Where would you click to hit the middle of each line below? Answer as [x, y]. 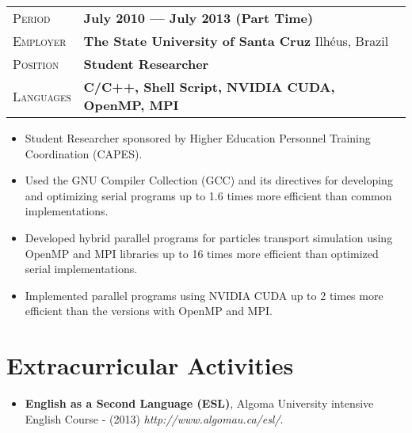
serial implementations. [81, 269]
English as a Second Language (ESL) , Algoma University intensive [199, 403]
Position [36, 64]
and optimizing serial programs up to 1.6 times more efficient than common [208, 195]
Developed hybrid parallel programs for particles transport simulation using [209, 237]
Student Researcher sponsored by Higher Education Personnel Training [198, 138]
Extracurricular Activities [150, 365]
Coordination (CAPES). [84, 153]
